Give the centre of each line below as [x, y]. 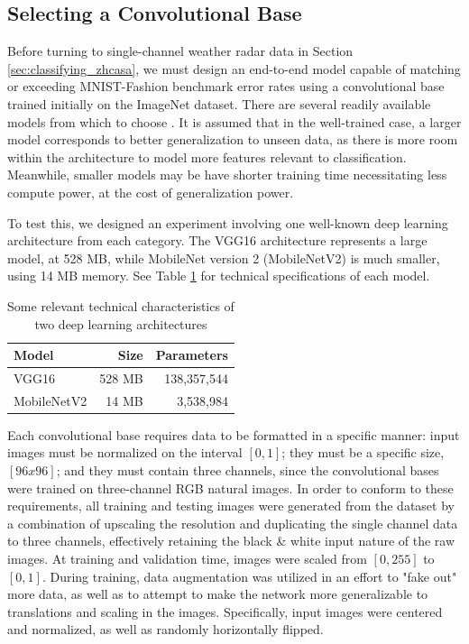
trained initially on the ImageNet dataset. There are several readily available [219, 103]
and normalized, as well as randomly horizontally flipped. [166, 629]
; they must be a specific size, [363, 452]
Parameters [192, 355]
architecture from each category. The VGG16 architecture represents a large [217, 240]
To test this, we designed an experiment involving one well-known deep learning [228, 222]
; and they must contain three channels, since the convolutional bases [248, 470]
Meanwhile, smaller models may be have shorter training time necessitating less [227, 175]
